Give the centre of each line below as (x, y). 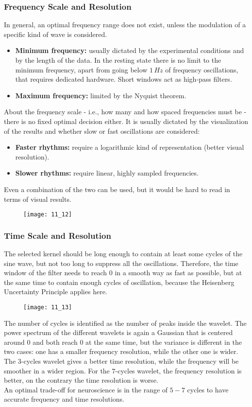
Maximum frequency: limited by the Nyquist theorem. (101, 95)
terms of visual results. (38, 199)
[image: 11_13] (48, 307)
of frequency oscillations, (202, 69)
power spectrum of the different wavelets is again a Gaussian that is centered (118, 332)
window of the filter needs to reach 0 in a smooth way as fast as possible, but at (123, 273)
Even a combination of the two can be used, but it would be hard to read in (117, 189)
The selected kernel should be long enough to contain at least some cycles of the (123, 253)
